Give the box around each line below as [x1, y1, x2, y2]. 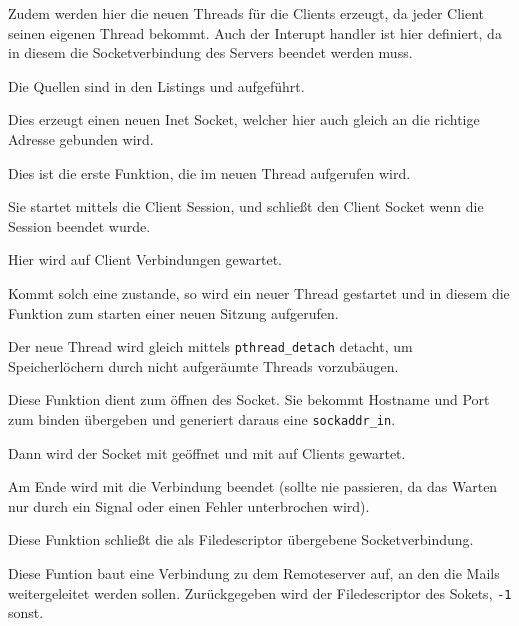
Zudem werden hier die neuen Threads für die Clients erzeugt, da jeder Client [8, 3, 484, 23]
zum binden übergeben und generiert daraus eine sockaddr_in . [8, 408, 396, 429]
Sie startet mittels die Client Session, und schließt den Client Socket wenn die [8, 196, 484, 217]
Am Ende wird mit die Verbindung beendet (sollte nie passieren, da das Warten [8, 476, 498, 497]
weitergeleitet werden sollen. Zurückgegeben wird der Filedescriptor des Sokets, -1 [8, 582, 512, 603]
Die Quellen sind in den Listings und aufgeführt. [8, 75, 305, 96]
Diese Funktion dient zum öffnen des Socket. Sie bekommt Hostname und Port [8, 389, 490, 410]
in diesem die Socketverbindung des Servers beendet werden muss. [8, 42, 413, 63]
